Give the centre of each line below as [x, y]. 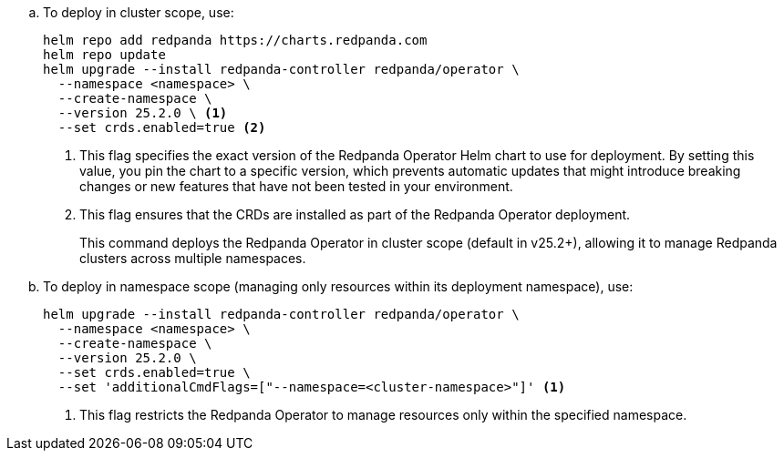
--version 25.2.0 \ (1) [143, 113]
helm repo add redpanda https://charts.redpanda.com [235, 40]
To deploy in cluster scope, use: [139, 12]
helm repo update [104, 55]
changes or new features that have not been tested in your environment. [296, 186]
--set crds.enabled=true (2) [162, 127]
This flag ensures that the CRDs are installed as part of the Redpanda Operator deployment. [355, 214]
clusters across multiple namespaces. [193, 258]
